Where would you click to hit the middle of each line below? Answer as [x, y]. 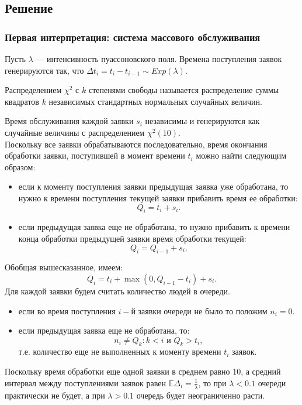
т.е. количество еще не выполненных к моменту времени [120, 351]
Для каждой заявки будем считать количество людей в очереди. [117, 291]
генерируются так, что [44, 70]
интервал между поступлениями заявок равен [85, 382]
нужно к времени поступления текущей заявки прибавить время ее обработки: [158, 198]
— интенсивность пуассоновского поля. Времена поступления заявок [159, 59]
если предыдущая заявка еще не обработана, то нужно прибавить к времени [154, 227]
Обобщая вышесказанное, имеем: [64, 267]
